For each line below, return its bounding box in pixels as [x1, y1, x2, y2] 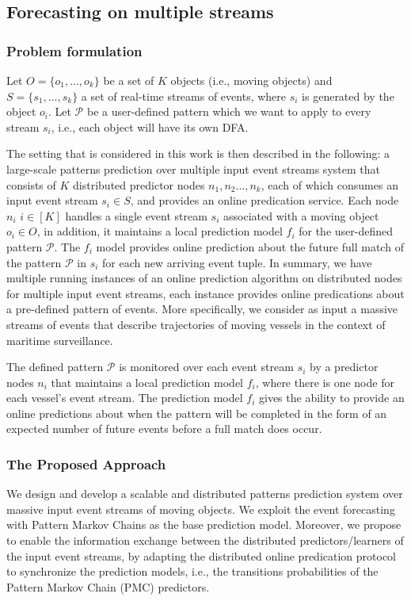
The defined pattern [6, 358, 104, 375]
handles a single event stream [65, 207, 207, 224]
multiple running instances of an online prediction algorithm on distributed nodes [6, 270, 402, 286]
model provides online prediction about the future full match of [96, 238, 404, 255]
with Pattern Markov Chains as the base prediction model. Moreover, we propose [6, 516, 401, 533]
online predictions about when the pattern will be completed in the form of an [6, 404, 387, 421]
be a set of [103, 72, 154, 88]
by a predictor [309, 358, 379, 375]
